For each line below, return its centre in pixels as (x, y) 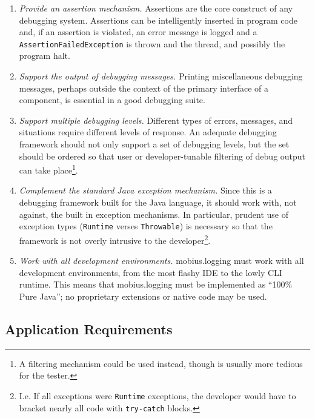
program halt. (45, 56)
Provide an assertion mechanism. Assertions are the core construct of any (156, 8)
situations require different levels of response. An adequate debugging (148, 132)
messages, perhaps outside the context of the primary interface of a (144, 88)
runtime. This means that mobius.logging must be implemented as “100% (156, 284)
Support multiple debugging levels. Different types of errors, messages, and (156, 120)
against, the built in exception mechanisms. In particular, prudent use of (154, 214)
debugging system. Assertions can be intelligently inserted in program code (158, 20)
